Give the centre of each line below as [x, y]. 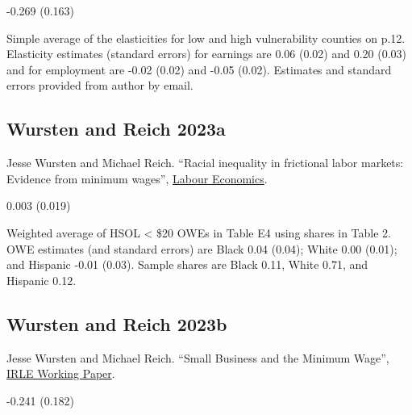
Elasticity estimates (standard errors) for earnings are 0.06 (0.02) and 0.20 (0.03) [206, 54]
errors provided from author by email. [100, 85]
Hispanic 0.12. [42, 280]
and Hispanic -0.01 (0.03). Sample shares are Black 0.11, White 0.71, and [187, 264]
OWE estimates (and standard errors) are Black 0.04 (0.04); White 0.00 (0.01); [202, 248]
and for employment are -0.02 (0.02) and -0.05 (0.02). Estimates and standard [199, 69]
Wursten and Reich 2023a [116, 129]
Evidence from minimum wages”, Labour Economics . [137, 178]
